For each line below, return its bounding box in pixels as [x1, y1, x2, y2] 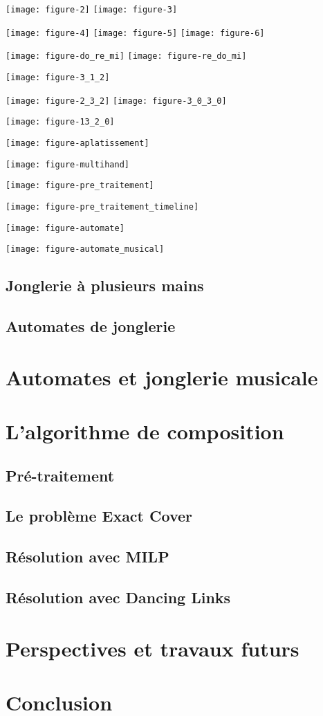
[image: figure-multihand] [6, 159, 129, 169]
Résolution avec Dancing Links [6, 586, 231, 607]
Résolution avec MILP [6, 546, 169, 567]
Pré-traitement [6, 464, 115, 486]
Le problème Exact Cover [6, 505, 192, 526]
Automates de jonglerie [6, 315, 176, 337]
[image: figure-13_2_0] [6, 117, 115, 127]
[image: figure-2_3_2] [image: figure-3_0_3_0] [6, 95, 227, 106]
